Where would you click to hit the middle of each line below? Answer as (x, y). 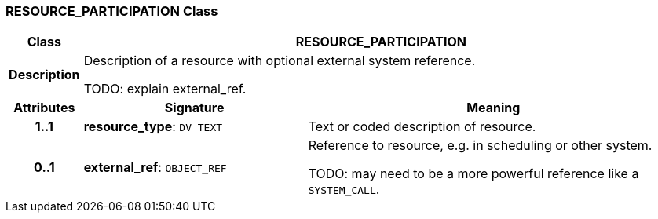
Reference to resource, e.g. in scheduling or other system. (480, 146)
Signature (194, 108)
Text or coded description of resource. (422, 127)
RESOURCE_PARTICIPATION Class (112, 11)
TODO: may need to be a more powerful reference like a (473, 174)
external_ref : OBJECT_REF (155, 168)
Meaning (493, 108)
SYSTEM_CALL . (344, 190)
